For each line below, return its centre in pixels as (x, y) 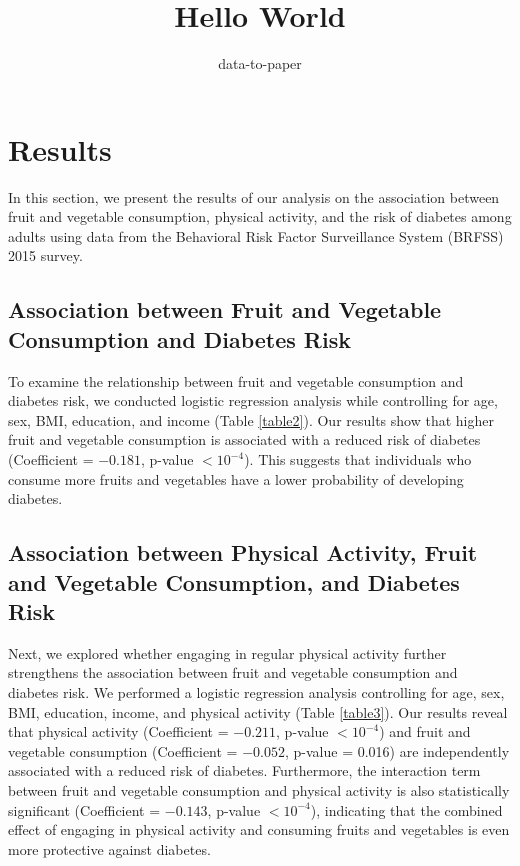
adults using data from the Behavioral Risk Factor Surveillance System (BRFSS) (256, 235)
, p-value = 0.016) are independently (397, 750)
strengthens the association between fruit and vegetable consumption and (233, 672)
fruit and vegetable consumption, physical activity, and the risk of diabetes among (260, 216)
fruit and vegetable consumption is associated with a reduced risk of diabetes (244, 439)
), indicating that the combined (406, 809)
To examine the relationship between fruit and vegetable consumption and (236, 380)
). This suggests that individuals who (358, 459)
